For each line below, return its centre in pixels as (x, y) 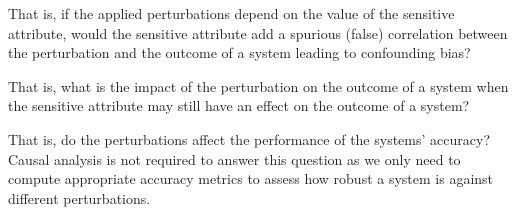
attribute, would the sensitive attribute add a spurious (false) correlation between (258, 32)
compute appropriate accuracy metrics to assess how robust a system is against (251, 178)
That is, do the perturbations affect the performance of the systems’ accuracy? (249, 138)
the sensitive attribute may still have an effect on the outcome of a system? (239, 105)
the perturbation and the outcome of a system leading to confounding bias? (239, 52)
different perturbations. (79, 197)
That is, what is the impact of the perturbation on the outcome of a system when (258, 85)
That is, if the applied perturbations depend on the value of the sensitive (231, 13)
